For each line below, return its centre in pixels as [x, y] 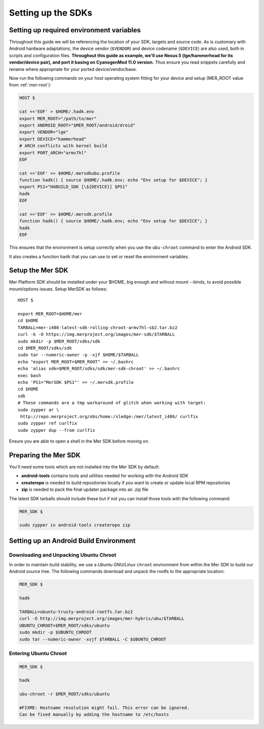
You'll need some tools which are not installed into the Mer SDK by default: [84, 466]
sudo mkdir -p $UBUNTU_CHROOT [55, 632]
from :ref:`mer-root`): [30, 85]
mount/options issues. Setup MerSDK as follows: [58, 289]
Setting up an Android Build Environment [72, 541]
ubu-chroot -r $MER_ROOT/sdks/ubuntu [65, 694]
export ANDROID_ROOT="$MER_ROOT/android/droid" [77, 125]
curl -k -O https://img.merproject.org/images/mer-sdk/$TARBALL [97, 334]
